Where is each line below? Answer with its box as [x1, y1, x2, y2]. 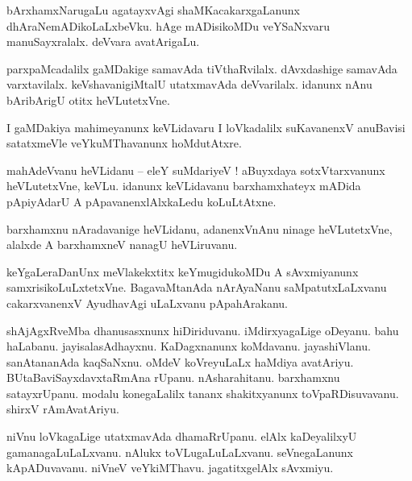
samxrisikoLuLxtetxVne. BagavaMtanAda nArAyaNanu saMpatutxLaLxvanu [6, 279, 387, 296]
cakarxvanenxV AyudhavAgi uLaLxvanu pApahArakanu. [6, 294, 288, 311]
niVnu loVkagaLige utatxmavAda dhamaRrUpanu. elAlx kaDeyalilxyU [6, 428, 357, 445]
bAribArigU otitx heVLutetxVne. [6, 91, 170, 108]
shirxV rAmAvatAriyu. [6, 400, 119, 417]
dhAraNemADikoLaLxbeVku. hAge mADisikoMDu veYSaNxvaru [6, 17, 330, 34]
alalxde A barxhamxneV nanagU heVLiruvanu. [6, 236, 238, 253]
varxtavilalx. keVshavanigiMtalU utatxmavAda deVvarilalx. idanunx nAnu [6, 76, 372, 93]
